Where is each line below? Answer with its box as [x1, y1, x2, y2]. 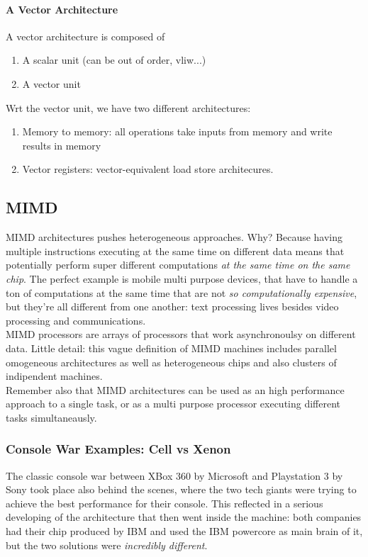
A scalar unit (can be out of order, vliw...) [22, 52, 206, 67]
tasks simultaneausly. [6, 410, 97, 424]
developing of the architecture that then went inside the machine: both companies [6, 510, 362, 524]
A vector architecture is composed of [6, 28, 165, 43]
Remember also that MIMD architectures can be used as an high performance [6, 382, 345, 397]
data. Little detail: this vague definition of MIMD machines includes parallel [6, 340, 337, 355]
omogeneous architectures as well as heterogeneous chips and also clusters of [6, 354, 337, 369]
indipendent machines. [6, 368, 103, 383]
